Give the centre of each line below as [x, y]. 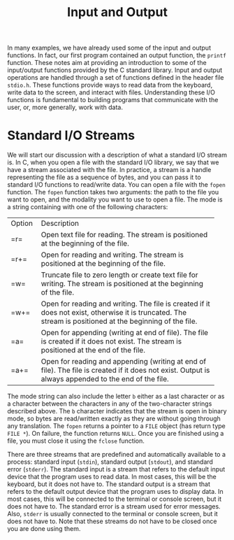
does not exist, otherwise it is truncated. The [114, 313]
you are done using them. [44, 529]
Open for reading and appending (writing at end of [124, 362]
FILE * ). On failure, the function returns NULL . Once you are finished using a [116, 434]
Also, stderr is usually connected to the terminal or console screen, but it [112, 514]
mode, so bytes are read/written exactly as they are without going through [114, 419]
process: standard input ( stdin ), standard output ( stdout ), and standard [110, 462]
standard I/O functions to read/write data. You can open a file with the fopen [116, 185]
